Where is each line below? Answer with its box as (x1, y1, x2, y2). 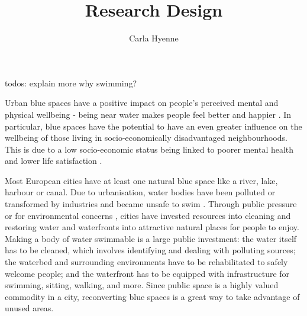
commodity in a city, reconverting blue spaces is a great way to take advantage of (5, 290, 300, 302)
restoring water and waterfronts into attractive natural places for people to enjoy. (5, 221, 299, 233)
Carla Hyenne (129, 32, 179, 44)
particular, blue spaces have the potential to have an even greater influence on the (5, 120, 302, 132)
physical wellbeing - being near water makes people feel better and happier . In (5, 108, 292, 120)
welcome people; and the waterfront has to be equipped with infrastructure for (5, 267, 290, 279)
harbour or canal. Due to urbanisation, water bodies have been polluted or (5, 186, 276, 198)
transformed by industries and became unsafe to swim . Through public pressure (5, 198, 297, 210)
